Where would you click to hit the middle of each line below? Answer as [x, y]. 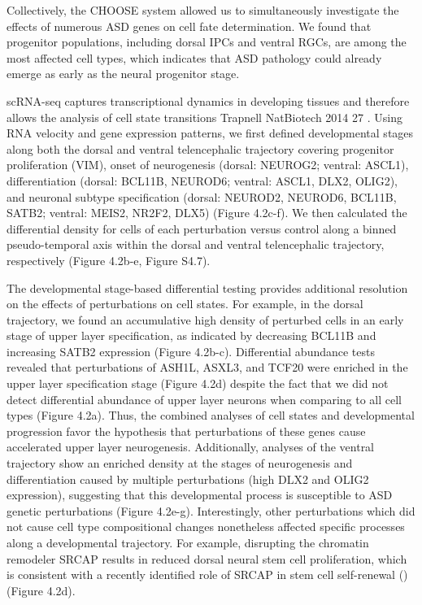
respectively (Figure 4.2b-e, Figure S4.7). [109, 260]
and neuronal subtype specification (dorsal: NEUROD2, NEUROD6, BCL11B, [202, 196]
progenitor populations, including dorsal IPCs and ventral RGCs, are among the [207, 42]
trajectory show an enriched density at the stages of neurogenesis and [180, 463]
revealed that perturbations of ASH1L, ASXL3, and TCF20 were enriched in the [207, 367]
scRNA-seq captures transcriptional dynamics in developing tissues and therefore [208, 100]
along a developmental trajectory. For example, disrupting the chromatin [188, 542]
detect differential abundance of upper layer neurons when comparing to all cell [204, 399]
